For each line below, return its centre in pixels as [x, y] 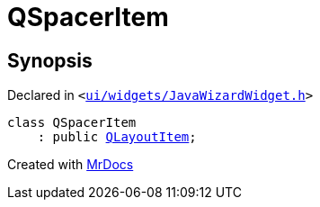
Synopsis [50, 60]
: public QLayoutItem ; [117, 137]
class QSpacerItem [72, 123]
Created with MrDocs [71, 165]
